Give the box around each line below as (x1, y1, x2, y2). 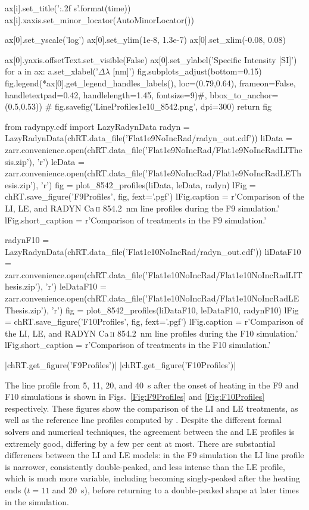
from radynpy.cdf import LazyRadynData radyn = (5, 120, 190, 132)
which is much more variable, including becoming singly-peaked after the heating (5, 472, 300, 484)
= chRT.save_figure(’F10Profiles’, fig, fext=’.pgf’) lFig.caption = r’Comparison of (5, 315, 304, 328)
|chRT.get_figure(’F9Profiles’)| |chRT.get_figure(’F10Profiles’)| (5, 359, 236, 371)
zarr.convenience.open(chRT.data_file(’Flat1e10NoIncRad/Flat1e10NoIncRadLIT (5, 268, 302, 281)
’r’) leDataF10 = (45, 280, 107, 293)
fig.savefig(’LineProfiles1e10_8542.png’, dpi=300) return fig (54, 100, 271, 113)
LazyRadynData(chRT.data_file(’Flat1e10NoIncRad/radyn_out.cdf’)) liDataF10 (5, 245, 301, 257)
